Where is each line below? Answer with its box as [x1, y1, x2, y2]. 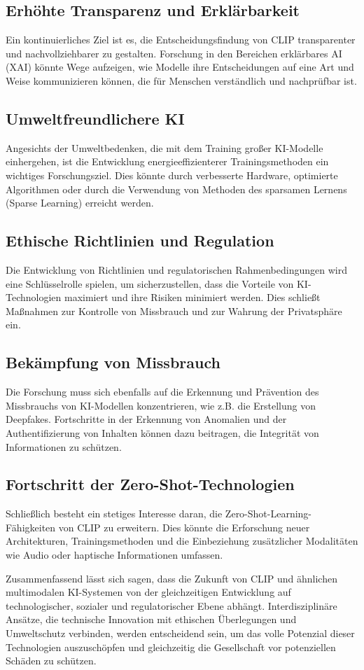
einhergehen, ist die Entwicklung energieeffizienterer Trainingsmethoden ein [6, 154, 329, 169]
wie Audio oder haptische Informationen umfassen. [6, 547, 223, 562]
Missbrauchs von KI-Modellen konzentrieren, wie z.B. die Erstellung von [6, 398, 316, 412]
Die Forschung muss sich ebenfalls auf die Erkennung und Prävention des [6, 384, 319, 399]
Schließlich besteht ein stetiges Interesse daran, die [6, 506, 223, 521]
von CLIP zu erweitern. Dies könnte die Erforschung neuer [58, 519, 310, 534]
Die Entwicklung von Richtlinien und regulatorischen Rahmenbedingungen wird [6, 262, 347, 277]
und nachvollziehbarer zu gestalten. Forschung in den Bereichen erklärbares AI [6, 46, 342, 60]
